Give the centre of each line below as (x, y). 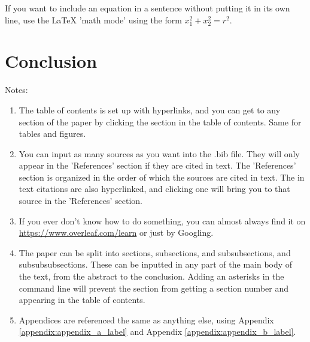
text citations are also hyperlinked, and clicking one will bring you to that (154, 189)
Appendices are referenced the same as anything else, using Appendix (146, 319)
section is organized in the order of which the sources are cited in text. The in (162, 177)
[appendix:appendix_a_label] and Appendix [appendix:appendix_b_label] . (157, 331)
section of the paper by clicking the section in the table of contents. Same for (160, 121)
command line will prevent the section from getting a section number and (154, 288)
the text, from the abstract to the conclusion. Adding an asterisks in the (151, 276)
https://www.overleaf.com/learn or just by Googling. (116, 232)
